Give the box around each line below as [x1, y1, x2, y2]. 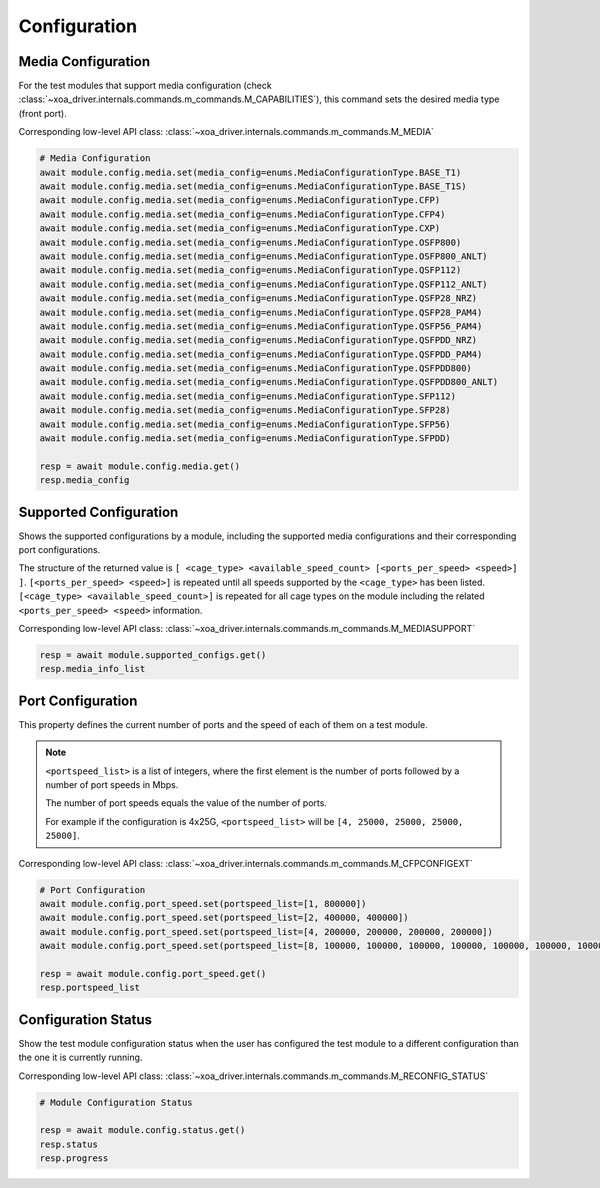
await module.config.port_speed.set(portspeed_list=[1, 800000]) [39, 898, 367, 910]
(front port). [18, 107, 67, 119]
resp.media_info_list [39, 663, 146, 675]
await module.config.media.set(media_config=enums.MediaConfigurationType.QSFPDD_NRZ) [39, 335, 478, 346]
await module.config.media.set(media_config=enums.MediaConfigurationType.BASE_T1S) [39, 181, 467, 192]
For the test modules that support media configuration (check [18, 80, 272, 92]
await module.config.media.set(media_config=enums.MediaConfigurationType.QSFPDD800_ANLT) [39, 376, 499, 388]
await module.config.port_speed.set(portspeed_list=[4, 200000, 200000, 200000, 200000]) [39, 926, 494, 937]
